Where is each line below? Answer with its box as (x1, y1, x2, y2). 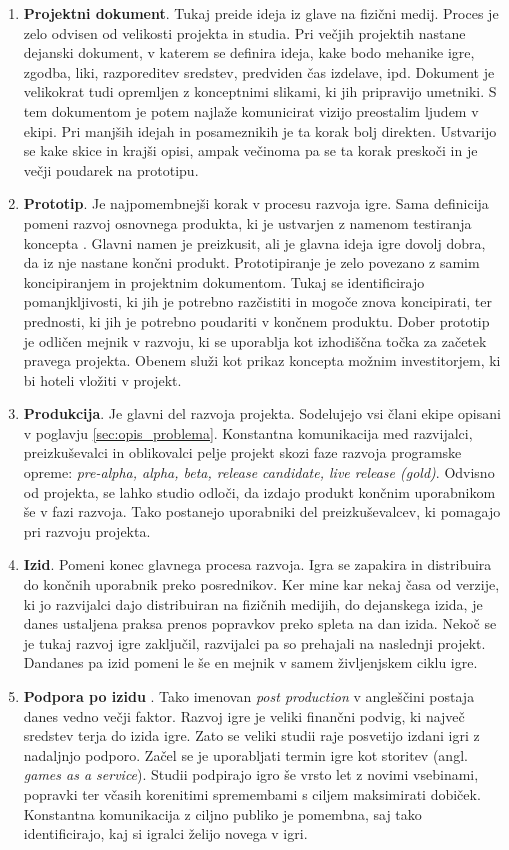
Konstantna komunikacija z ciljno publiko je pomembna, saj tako (23, 803, 422, 824)
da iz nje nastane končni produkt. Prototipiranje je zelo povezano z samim (23, 252, 480, 273)
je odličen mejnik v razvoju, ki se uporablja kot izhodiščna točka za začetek (23, 330, 487, 351)
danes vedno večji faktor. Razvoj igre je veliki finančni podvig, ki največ (23, 705, 465, 726)
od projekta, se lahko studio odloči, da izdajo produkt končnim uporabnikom (23, 481, 496, 502)
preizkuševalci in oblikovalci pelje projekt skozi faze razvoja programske (23, 442, 462, 463)
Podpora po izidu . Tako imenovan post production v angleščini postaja (23, 686, 475, 706)
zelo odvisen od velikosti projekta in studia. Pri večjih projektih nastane (23, 22, 466, 43)
